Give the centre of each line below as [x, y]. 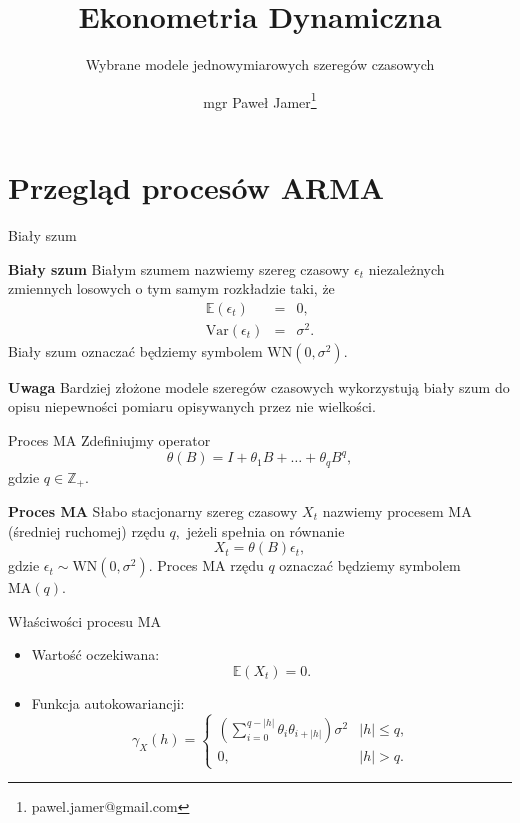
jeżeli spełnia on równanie [265, 530]
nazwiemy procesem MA [397, 511]
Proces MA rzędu [210, 565]
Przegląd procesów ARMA [196, 186]
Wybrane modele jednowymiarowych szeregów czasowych [260, 64]
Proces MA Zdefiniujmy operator [109, 440]
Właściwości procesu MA [85, 620]
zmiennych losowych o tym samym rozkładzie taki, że [171, 288]
